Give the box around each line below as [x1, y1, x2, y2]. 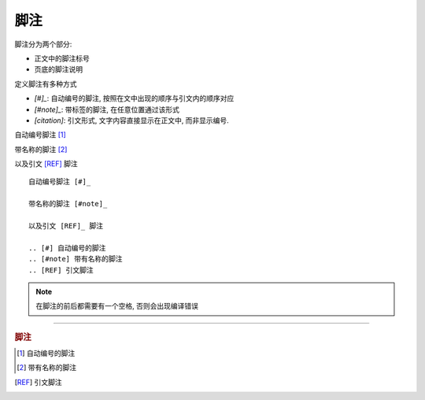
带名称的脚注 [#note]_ [28, 199, 108, 209]
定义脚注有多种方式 [14, 79, 77, 88]
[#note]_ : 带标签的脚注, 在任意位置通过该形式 [34, 105, 180, 114]
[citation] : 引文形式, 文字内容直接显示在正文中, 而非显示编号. [34, 115, 230, 125]
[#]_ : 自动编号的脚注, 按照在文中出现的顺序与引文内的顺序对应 [34, 94, 235, 103]
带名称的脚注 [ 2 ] [14, 144, 68, 154]
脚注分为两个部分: [14, 39, 72, 49]
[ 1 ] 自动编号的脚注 [17, 349, 76, 358]
